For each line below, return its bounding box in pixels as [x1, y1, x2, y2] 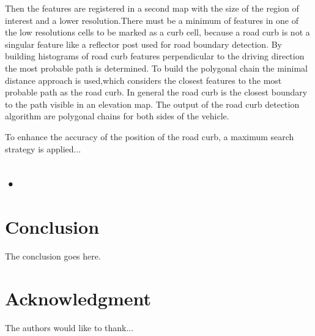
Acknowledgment [5, 285, 151, 310]
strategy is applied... [5, 142, 81, 155]
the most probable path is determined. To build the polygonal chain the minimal [5, 61, 308, 74]
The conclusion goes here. [5, 250, 101, 263]
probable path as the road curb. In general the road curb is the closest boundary [5, 86, 308, 99]
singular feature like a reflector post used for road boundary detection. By [5, 37, 283, 50]
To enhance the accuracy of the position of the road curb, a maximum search [5, 130, 294, 143]
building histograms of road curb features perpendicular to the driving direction [5, 50, 305, 62]
